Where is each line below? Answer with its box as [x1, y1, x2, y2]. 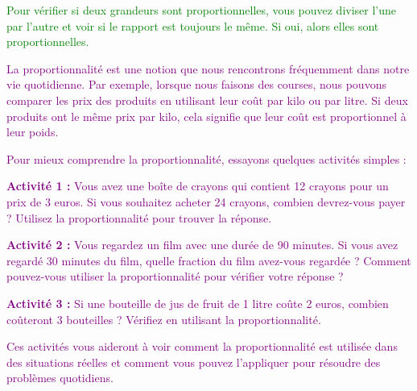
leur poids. [6, 123, 59, 140]
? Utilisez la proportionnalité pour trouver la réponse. [6, 209, 272, 226]
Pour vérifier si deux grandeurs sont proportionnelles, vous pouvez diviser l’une [6, 2, 397, 18]
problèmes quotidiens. [6, 369, 114, 386]
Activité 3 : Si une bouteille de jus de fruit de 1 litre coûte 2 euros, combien [6, 294, 389, 311]
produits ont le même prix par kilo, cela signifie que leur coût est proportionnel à [6, 107, 407, 124]
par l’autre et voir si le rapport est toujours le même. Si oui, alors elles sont [6, 17, 379, 34]
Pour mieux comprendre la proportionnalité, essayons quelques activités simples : [6, 150, 407, 167]
